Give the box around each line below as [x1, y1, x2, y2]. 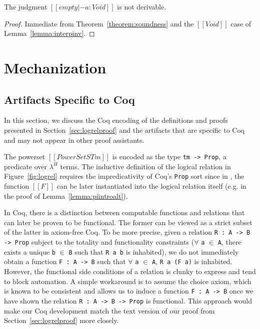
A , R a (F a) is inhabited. [151, 256, 232, 267]
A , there [217, 237, 241, 247]
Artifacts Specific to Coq [4, 91, 135, 107]
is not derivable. [117, 1, 166, 11]
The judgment [4, 1, 47, 11]
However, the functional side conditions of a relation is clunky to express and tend [4, 266, 256, 277]
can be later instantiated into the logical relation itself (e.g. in [56, 181, 246, 191]
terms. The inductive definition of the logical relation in [60, 161, 231, 171]
